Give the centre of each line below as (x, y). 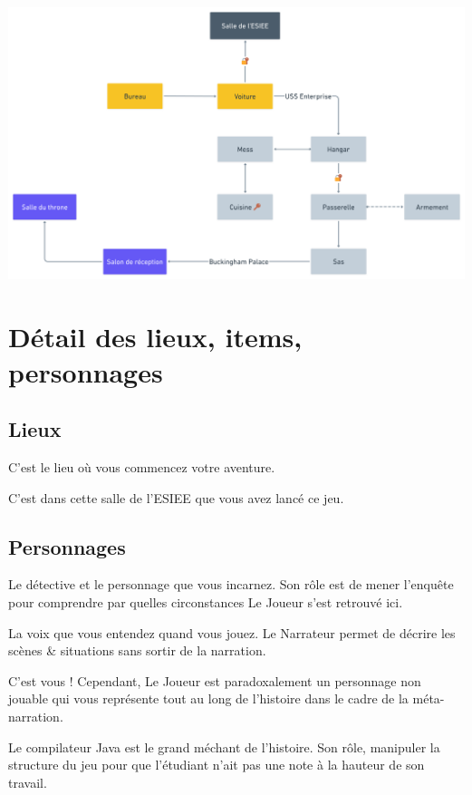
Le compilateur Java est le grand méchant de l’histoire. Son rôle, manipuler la (224, 747)
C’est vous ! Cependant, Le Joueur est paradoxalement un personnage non (215, 680)
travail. (28, 782)
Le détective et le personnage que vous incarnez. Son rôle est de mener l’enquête (231, 584)
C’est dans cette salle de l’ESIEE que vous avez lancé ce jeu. (176, 497)
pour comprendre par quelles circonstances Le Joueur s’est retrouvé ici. (206, 602)
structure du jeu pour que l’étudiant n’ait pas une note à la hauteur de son (217, 765)
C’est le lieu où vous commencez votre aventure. (142, 467)
